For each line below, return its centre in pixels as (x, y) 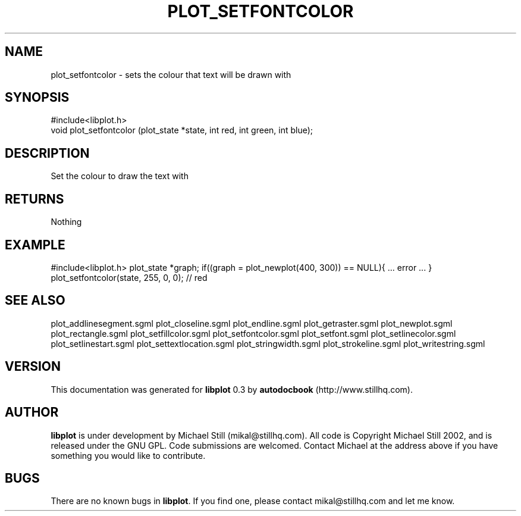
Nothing (66, 222)
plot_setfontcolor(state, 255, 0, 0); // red (129, 277)
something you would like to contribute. (128, 455)
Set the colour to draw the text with (120, 176)
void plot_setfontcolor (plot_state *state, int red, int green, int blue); (182, 130)
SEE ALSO (35, 301)
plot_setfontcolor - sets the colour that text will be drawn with (171, 74)
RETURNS (34, 199)
